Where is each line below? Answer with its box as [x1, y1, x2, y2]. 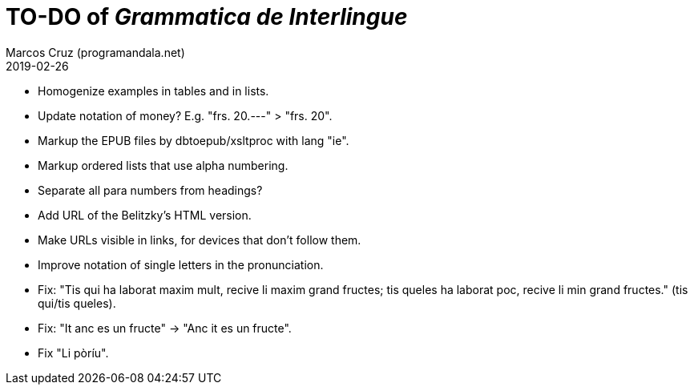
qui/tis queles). [38, 296, 116, 310]
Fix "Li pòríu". [38, 345, 109, 360]
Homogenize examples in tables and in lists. [38, 83, 269, 98]
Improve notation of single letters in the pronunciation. [38, 257, 324, 272]
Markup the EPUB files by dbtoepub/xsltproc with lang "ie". [38, 133, 349, 147]
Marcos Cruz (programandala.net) [6, 45, 185, 59]
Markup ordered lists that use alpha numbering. [38, 158, 288, 172]
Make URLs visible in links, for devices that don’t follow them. [38, 232, 361, 247]
